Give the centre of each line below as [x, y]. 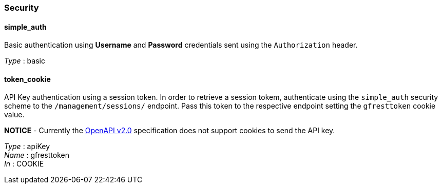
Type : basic [25, 61]
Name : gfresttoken [37, 155]
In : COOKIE [24, 164]
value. [14, 115]
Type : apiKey [27, 147]
